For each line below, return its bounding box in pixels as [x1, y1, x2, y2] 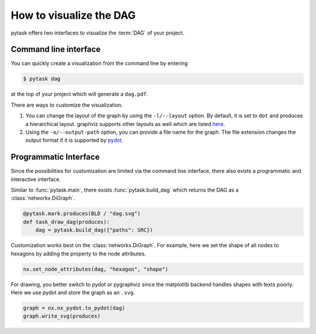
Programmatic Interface [11, 152, 100, 162]
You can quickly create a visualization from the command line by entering [11, 60, 188, 67]
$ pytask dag [23, 76, 61, 82]
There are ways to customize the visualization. [11, 101, 123, 108]
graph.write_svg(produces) [23, 313, 101, 319]
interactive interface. [11, 176, 61, 183]
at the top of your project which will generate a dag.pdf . [11, 91, 149, 98]
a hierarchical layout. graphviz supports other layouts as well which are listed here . [25, 120, 225, 127]
